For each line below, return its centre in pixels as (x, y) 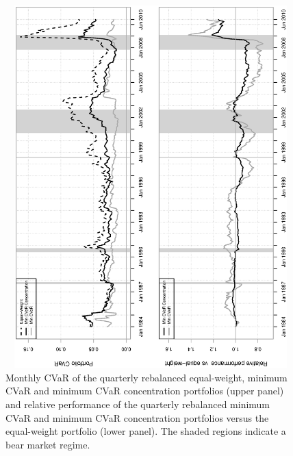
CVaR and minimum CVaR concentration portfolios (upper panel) (145, 391)
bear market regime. (48, 444)
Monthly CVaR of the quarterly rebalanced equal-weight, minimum (146, 377)
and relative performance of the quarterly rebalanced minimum (138, 404)
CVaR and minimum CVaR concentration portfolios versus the (137, 417)
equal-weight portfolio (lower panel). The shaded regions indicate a (146, 431)
